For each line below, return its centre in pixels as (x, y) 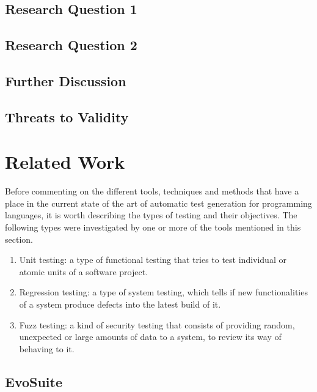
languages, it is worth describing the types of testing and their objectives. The (151, 215)
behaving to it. (47, 348)
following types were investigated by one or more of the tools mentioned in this (153, 227)
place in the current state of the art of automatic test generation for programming (158, 203)
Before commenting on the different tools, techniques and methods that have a (152, 191)
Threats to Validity (67, 116)
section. (19, 239)
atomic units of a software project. (84, 271)
